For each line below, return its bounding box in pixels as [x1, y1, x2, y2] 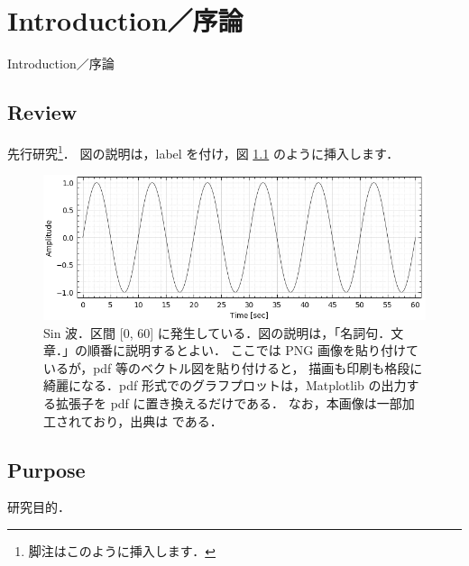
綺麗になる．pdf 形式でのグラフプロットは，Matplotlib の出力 [43, 376, 407, 395]
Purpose [7, 455, 86, 483]
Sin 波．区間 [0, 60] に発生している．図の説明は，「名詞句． [43, 323, 391, 342]
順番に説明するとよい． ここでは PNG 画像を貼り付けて [87, 341, 419, 360]
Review [7, 98, 78, 126]
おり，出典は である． [93, 411, 223, 430]
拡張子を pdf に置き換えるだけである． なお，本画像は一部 [55, 393, 402, 412]
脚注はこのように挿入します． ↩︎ [28, 541, 216, 560]
